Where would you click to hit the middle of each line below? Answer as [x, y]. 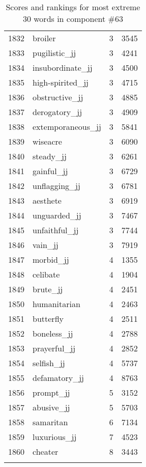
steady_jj [50, 156]
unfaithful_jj [56, 230]
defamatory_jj [58, 378]
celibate [46, 274]
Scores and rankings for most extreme [73, 7]
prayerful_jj [54, 348]
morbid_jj [51, 259]
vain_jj [46, 245]
